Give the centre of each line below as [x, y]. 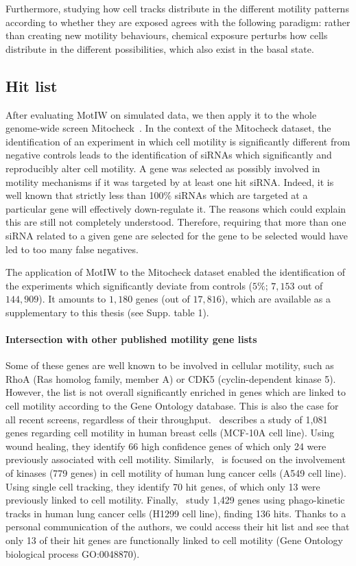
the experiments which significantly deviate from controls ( [129, 285]
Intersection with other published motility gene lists [131, 339]
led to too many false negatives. [72, 249]
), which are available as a [276, 299]
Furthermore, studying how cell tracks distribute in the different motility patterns [177, 8]
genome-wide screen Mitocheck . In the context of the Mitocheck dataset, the [168, 128]
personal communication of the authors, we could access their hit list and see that [178, 527]
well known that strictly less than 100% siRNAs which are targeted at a [157, 195]
